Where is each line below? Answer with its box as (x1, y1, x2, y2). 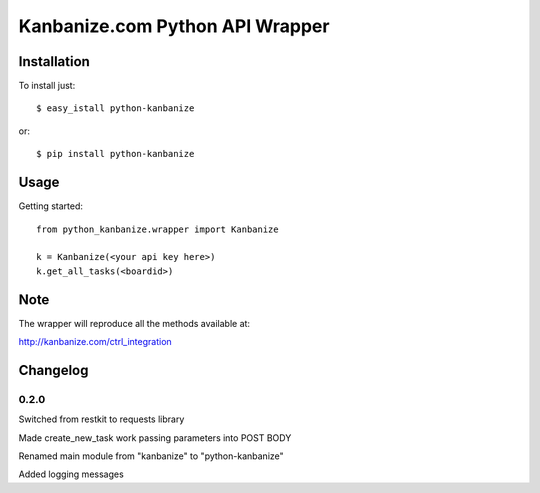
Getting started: (18, 200, 84, 212)
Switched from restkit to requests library (18, 413, 185, 425)
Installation (18, 53, 90, 70)
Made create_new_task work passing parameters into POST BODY (18, 431, 292, 444)
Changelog (18, 361, 89, 379)
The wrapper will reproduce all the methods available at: (18, 317, 250, 329)
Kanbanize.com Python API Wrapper (18, 15, 330, 37)
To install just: (18, 80, 76, 92)
